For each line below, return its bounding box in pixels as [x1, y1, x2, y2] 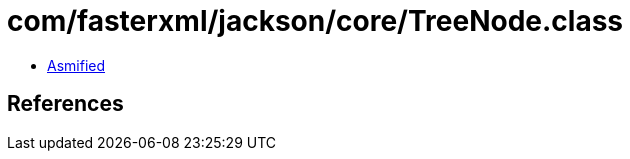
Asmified [47, 56, 106, 74]
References [7, 91, 124, 117]
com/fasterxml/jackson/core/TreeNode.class [7, 4, 624, 38]
